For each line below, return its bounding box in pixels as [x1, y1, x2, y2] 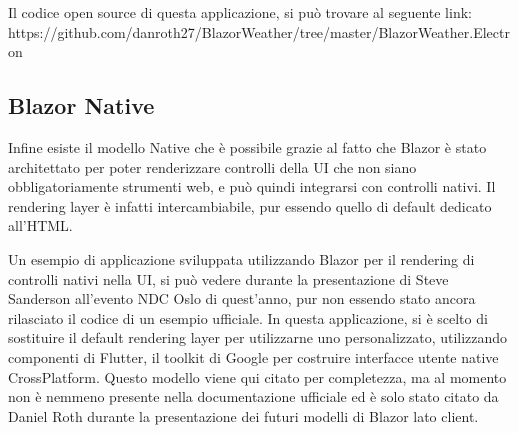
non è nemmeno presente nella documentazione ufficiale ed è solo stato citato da [8, 386, 499, 407]
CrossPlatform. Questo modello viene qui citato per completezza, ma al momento [8, 366, 507, 387]
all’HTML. [8, 215, 73, 236]
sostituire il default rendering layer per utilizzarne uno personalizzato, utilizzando [8, 327, 508, 348]
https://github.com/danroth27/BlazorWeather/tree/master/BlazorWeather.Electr [8, 21, 510, 42]
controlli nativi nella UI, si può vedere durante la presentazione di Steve [8, 268, 449, 289]
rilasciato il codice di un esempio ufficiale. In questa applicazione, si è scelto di [8, 307, 488, 328]
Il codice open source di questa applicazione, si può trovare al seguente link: [8, 2, 472, 22]
